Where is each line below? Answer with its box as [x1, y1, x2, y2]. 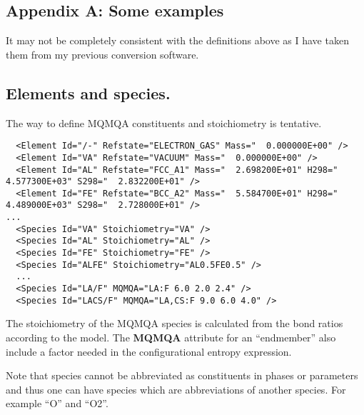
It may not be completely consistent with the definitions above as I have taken [6, 33, 349, 48]
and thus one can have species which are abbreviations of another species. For [6, 381, 346, 396]
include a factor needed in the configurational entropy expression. [6, 344, 292, 359]
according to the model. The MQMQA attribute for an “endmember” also [6, 329, 336, 344]
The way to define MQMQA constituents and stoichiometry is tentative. [6, 115, 322, 130]
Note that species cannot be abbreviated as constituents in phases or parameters [6, 368, 358, 383]
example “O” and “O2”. [6, 396, 108, 411]
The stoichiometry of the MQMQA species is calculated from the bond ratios [6, 316, 343, 331]
